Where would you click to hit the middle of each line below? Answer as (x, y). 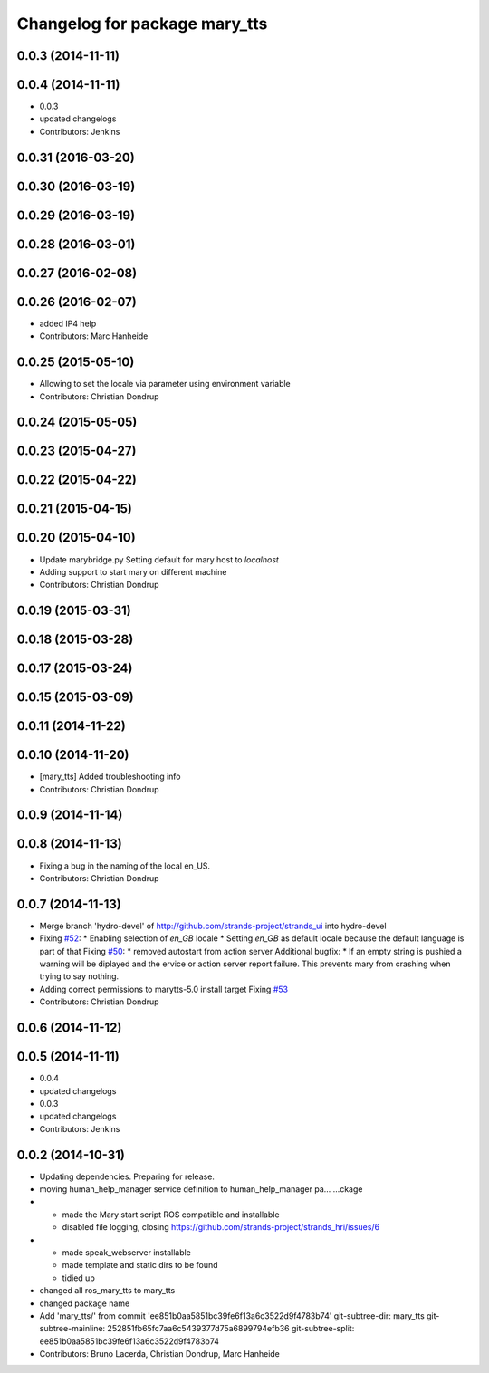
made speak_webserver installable (127, 1252)
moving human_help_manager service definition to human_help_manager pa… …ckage (201, 1189)
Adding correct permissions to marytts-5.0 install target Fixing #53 (164, 989)
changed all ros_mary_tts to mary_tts (107, 1291)
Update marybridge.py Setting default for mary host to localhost (159, 559)
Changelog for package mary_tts (142, 24)
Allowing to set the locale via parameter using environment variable (165, 384)
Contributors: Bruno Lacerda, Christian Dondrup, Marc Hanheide (160, 1354)
